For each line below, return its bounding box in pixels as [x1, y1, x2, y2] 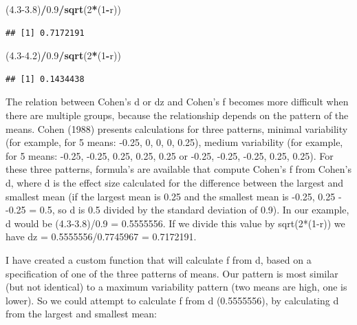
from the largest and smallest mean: [6, 306, 158, 321]
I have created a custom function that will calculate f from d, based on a [6, 252, 312, 266]
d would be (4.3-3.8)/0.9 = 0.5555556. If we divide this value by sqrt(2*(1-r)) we [6, 216, 345, 230]
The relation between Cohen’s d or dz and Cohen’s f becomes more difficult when [6, 94, 349, 109]
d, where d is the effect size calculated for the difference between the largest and [6, 175, 344, 189]
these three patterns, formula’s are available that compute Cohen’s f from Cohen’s [6, 162, 352, 176]
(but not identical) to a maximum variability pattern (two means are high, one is [6, 280, 347, 294]
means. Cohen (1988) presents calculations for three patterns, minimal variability [6, 121, 348, 136]
